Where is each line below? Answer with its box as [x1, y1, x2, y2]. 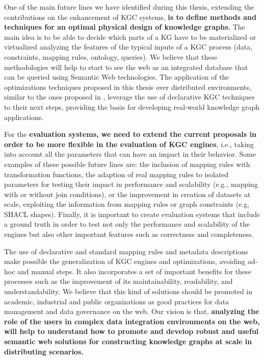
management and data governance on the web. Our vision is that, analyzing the [4, 306, 259, 317]
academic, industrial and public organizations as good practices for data [4, 296, 229, 306]
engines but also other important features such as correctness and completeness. [4, 229, 254, 239]
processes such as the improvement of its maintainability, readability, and [4, 276, 233, 286]
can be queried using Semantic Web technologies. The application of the [4, 71, 229, 82]
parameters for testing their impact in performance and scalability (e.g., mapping [4, 179, 258, 189]
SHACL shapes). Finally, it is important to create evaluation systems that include [4, 208, 260, 219]
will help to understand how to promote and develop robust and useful [4, 326, 259, 337]
